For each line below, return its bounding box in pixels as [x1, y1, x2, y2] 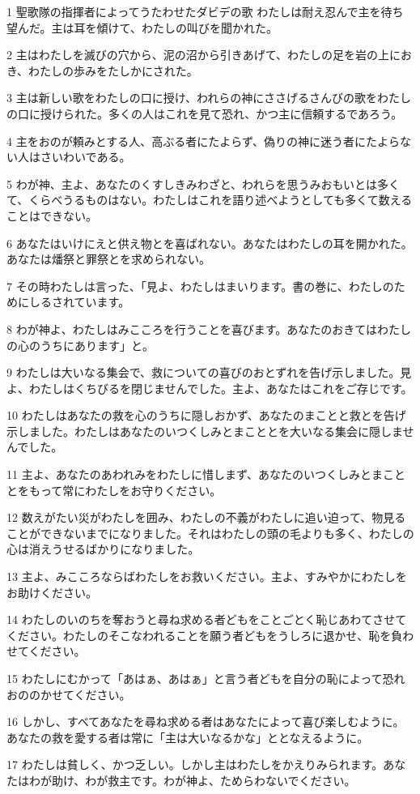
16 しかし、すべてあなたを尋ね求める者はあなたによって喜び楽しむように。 [6, 713, 405, 730]
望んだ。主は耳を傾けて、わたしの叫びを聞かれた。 [6, 19, 278, 36]
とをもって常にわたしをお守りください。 [6, 481, 222, 498]
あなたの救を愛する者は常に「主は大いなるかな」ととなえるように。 [6, 728, 369, 745]
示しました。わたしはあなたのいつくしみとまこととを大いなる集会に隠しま [6, 422, 403, 439]
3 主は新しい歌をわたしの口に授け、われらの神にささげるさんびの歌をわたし [6, 89, 411, 106]
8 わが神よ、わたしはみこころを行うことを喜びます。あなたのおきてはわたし [6, 320, 411, 337]
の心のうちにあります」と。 [6, 336, 154, 353]
